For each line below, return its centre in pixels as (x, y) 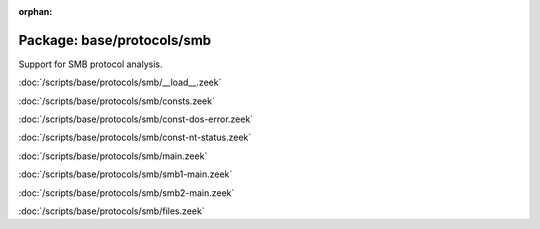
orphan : (35, 11)
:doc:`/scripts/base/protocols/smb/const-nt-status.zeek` (135, 137)
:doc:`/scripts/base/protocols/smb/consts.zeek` (116, 101)
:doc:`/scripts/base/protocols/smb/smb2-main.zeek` (126, 192)
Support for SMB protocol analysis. (90, 64)
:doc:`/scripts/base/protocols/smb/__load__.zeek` (120, 82)
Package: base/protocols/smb (115, 40)
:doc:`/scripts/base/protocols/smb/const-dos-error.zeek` (136, 119)
